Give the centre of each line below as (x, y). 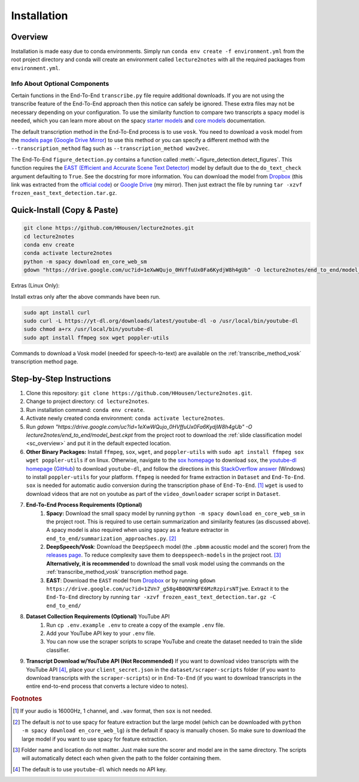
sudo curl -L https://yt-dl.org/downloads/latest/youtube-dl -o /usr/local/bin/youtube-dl (161, 321)
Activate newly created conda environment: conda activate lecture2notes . (125, 418)
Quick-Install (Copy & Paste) (65, 210)
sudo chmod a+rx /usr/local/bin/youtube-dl (89, 329)
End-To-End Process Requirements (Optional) (84, 505)
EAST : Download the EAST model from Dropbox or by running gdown (131, 580)
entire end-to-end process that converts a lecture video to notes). (107, 686)
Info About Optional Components (60, 83)
